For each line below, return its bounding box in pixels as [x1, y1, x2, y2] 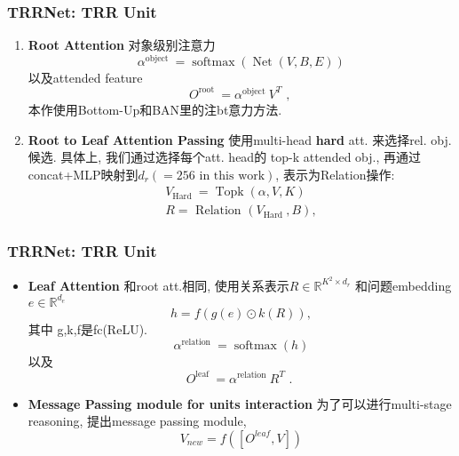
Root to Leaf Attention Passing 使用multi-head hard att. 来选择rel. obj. [28, 130, 452, 148]
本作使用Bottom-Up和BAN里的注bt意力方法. [28, 100, 282, 118]
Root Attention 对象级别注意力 [28, 36, 216, 54]
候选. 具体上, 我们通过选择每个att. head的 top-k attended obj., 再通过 [28, 148, 421, 166]
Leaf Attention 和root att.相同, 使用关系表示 [28, 276, 289, 294]
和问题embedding [355, 276, 452, 294]
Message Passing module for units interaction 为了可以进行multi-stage [28, 394, 452, 412]
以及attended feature [28, 68, 143, 86]
